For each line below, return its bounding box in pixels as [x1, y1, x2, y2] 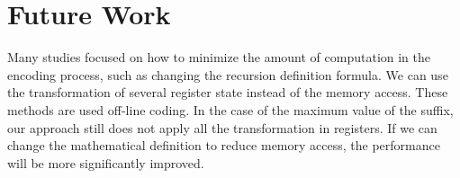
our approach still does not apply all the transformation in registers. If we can [7, 118, 437, 137]
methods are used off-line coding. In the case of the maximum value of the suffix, [7, 100, 454, 119]
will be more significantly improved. [7, 153, 204, 172]
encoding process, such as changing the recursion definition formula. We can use [7, 65, 448, 84]
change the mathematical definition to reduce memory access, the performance [7, 136, 440, 155]
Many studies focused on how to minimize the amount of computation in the [7, 48, 431, 67]
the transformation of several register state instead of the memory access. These [7, 83, 448, 102]
